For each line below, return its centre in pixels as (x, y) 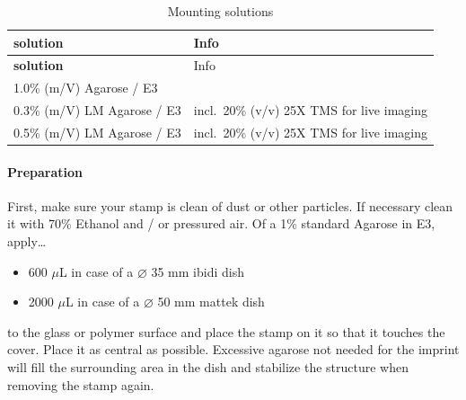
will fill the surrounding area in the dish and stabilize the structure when (208, 367)
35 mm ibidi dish (198, 271)
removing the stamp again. (81, 384)
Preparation (45, 171)
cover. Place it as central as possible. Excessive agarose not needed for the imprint (233, 349)
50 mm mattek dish (211, 302)
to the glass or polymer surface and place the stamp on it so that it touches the (226, 331)
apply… (27, 241)
